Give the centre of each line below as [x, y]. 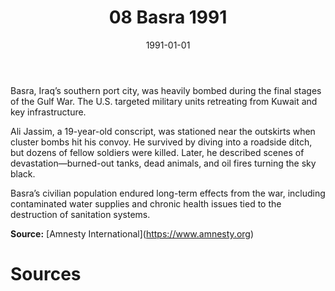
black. [23, 173]
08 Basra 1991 [168, 17]
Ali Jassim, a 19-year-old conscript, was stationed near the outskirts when [163, 131]
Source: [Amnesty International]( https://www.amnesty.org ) [132, 233]
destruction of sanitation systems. [80, 214]
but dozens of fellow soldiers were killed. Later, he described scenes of [157, 152]
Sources [46, 274]
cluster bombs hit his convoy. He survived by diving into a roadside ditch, [161, 142]
